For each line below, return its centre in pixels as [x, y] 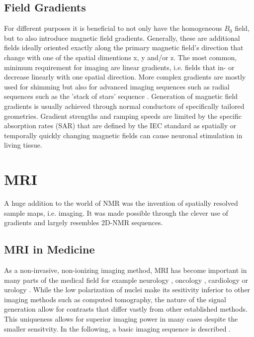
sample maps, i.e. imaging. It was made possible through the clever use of [116, 212]
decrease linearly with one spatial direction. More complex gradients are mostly [125, 77]
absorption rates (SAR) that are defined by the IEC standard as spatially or [120, 126]
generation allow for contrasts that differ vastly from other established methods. [126, 309]
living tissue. [23, 145]
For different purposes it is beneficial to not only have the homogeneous [113, 28]
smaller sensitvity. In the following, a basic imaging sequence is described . [117, 328]
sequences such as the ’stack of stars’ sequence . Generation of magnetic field [121, 96]
